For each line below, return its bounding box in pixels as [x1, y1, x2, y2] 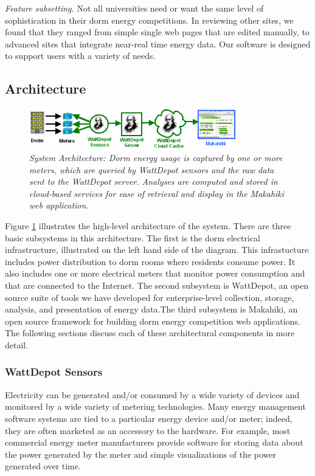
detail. [5, 338, 29, 351]
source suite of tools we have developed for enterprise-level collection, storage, [5, 291, 294, 303]
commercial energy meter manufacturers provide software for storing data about [5, 436, 303, 449]
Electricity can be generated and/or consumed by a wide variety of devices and [5, 388, 300, 401]
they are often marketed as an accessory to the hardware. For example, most [5, 424, 291, 436]
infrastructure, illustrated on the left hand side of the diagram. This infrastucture [5, 243, 309, 256]
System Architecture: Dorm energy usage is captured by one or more [29, 151, 283, 164]
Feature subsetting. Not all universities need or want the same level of [5, 2, 264, 14]
